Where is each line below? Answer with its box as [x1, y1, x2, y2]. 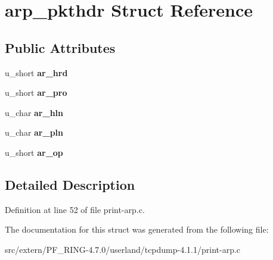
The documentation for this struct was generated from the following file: [5, 223, 269, 236]
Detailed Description [5, 175, 135, 193]
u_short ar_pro [5, 86, 67, 99]
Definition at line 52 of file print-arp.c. [5, 203, 145, 215]
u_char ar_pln [5, 126, 64, 139]
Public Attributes [5, 38, 116, 57]
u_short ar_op [5, 146, 63, 158]
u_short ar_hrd [5, 66, 68, 79]
